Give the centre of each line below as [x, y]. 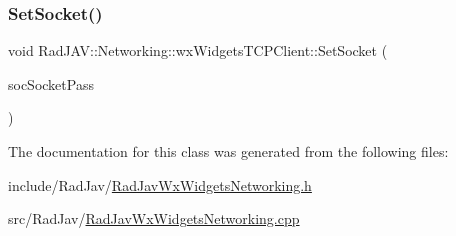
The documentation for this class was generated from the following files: [228, 151]
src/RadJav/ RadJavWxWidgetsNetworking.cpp [154, 218]
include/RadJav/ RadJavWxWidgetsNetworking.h [160, 184]
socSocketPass [51, 83]
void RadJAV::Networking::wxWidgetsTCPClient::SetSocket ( [198, 50]
